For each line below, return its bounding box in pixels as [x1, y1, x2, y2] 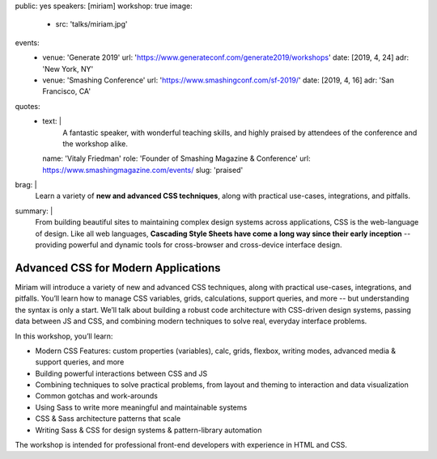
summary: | [15, 206, 53, 216]
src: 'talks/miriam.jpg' [55, 19, 128, 29]
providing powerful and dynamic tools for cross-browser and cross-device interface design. [35, 240, 343, 250]
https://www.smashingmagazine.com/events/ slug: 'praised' [42, 165, 244, 175]
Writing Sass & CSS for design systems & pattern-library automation [35, 425, 262, 435]
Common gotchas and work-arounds [35, 391, 158, 401]
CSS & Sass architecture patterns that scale [35, 414, 181, 423]
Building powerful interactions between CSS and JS [35, 368, 208, 378]
